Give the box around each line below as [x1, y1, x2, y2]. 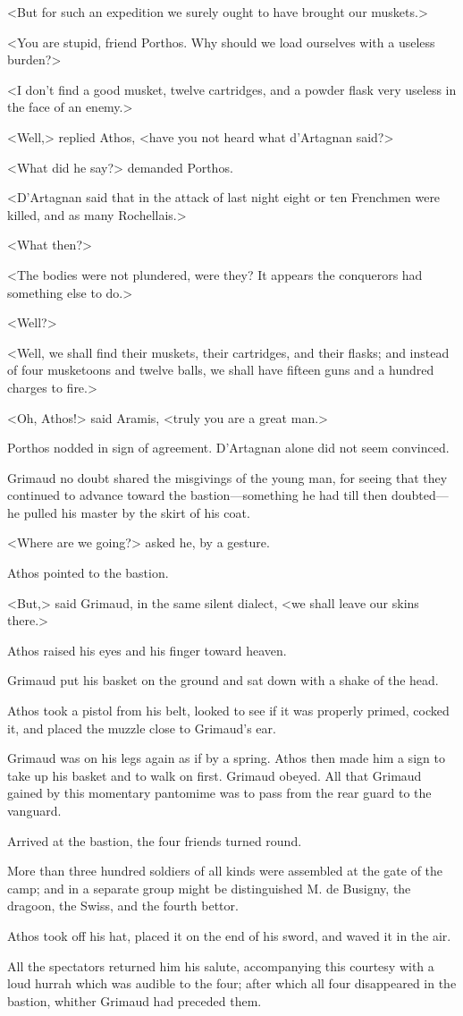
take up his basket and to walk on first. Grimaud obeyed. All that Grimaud [7, 766, 422, 784]
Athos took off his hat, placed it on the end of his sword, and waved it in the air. [7, 926, 451, 944]
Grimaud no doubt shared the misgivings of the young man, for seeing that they [7, 468, 448, 487]
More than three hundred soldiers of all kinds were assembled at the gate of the [7, 861, 443, 880]
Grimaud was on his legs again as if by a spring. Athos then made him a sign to [7, 749, 445, 767]
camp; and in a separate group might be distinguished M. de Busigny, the [7, 878, 411, 897]
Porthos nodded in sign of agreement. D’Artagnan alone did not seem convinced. [7, 438, 450, 457]
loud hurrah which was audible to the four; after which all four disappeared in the [7, 974, 457, 993]
